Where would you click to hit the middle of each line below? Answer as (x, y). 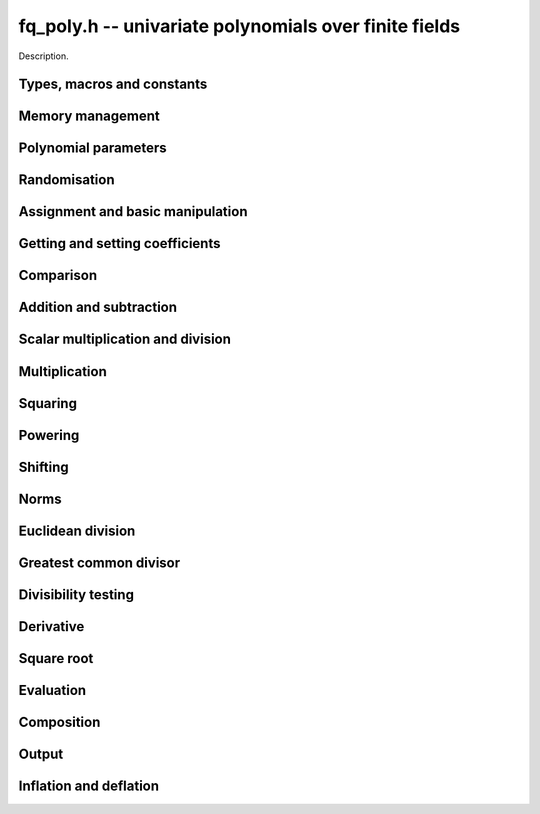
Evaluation (52, 690)
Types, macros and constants (113, 84)
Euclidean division (77, 530)
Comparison (58, 275)
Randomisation (66, 180)
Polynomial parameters (92, 148)
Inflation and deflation (89, 785)
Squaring (47, 403)
